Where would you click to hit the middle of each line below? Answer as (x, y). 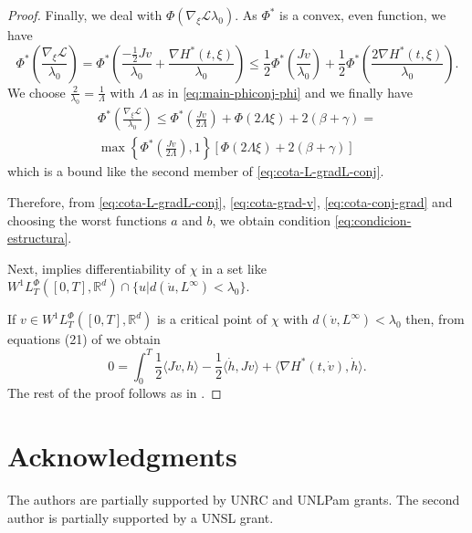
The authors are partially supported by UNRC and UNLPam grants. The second (234, 500)
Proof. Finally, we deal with (85, 15)
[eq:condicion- (373, 219)
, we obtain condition (272, 219)
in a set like (234, 268)
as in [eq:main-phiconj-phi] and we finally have (282, 92)
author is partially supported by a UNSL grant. (141, 517)
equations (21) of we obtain (84, 339)
